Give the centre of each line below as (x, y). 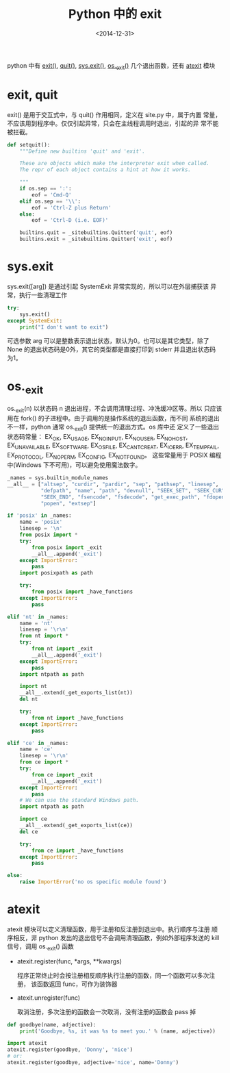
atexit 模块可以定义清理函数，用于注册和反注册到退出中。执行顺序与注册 (108, 929)
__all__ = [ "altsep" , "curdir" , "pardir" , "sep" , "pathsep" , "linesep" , (113, 484)
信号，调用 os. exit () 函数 (40, 947)
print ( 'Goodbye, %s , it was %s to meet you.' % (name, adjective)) (117, 1031)
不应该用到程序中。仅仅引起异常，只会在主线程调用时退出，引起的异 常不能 (113, 123)
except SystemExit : (35, 320)
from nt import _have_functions (78, 718)
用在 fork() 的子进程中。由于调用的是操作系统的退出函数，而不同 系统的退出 (114, 418)
